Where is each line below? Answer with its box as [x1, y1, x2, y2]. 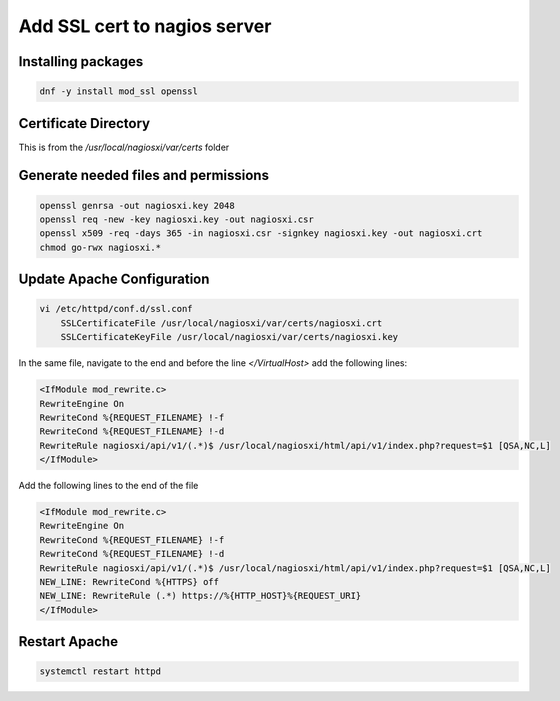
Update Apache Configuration [18, 271, 210, 288]
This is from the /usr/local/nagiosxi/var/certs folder [18, 141, 230, 153]
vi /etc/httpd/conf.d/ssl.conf [39, 303, 194, 315]
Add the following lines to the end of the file [18, 480, 199, 492]
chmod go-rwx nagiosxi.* [39, 241, 162, 253]
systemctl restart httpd [39, 666, 162, 677]
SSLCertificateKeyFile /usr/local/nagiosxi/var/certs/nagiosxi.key [60, 331, 399, 343]
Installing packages [18, 53, 144, 70]
